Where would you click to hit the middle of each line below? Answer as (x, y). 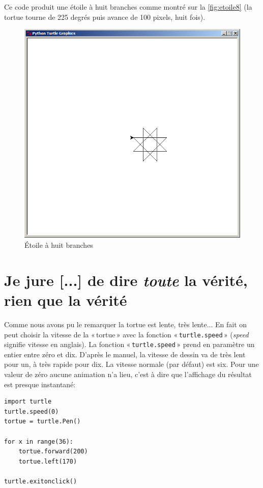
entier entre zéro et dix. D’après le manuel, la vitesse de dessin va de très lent (125, 354)
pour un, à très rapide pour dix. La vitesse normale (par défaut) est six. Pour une (131, 364)
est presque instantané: (40, 384)
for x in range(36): (39, 441)
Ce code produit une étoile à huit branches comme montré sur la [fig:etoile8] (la (128, 7)
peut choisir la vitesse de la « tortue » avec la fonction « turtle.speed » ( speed (126, 334)
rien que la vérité (66, 300)
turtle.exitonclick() (41, 481)
